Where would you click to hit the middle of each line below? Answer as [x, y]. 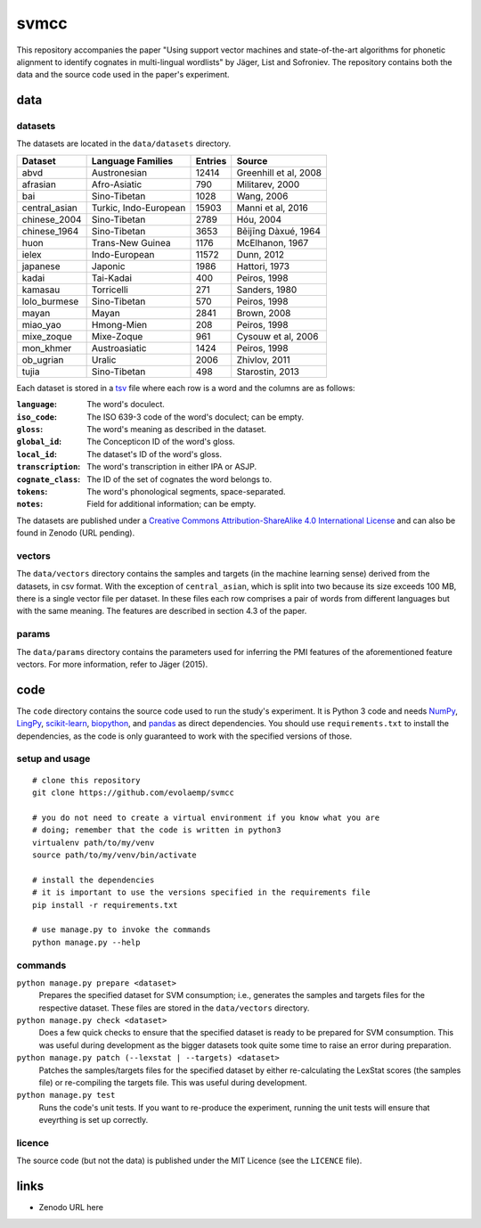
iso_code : [37, 417]
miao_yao [41, 324]
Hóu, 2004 [259, 219]
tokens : [32, 491]
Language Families [132, 160]
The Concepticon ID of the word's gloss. [161, 442]
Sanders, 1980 [267, 290]
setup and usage [53, 759]
